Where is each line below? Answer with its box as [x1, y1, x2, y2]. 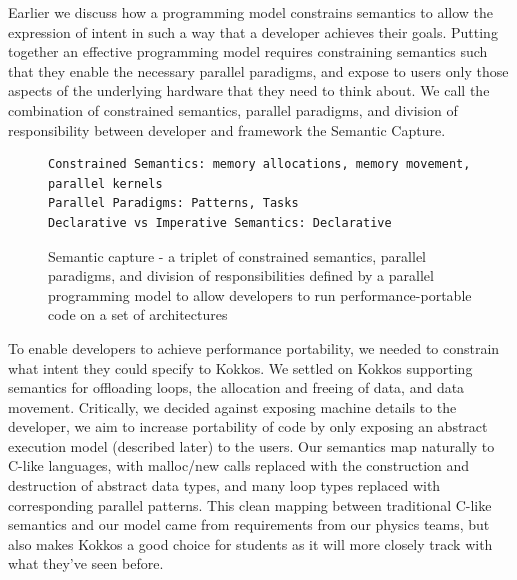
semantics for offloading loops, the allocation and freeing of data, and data [8, 377, 465, 398]
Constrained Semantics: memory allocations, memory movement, [48, 157, 471, 172]
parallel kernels [48, 176, 163, 191]
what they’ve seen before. [8, 553, 164, 574]
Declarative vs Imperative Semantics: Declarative [48, 215, 392, 230]
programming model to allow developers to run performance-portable [48, 284, 472, 305]
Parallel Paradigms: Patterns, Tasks [48, 196, 299, 211]
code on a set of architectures [48, 304, 228, 325]
